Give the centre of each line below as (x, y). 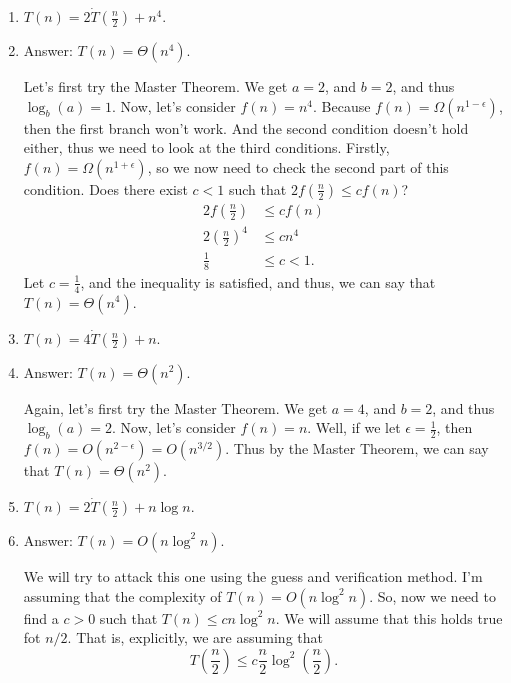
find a (41, 617)
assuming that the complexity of (122, 595)
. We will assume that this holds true (389, 617)
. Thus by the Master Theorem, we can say (357, 447)
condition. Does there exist (105, 188)
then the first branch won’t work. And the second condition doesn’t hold (246, 127)
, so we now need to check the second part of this (298, 166)
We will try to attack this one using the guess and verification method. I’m (253, 575)
